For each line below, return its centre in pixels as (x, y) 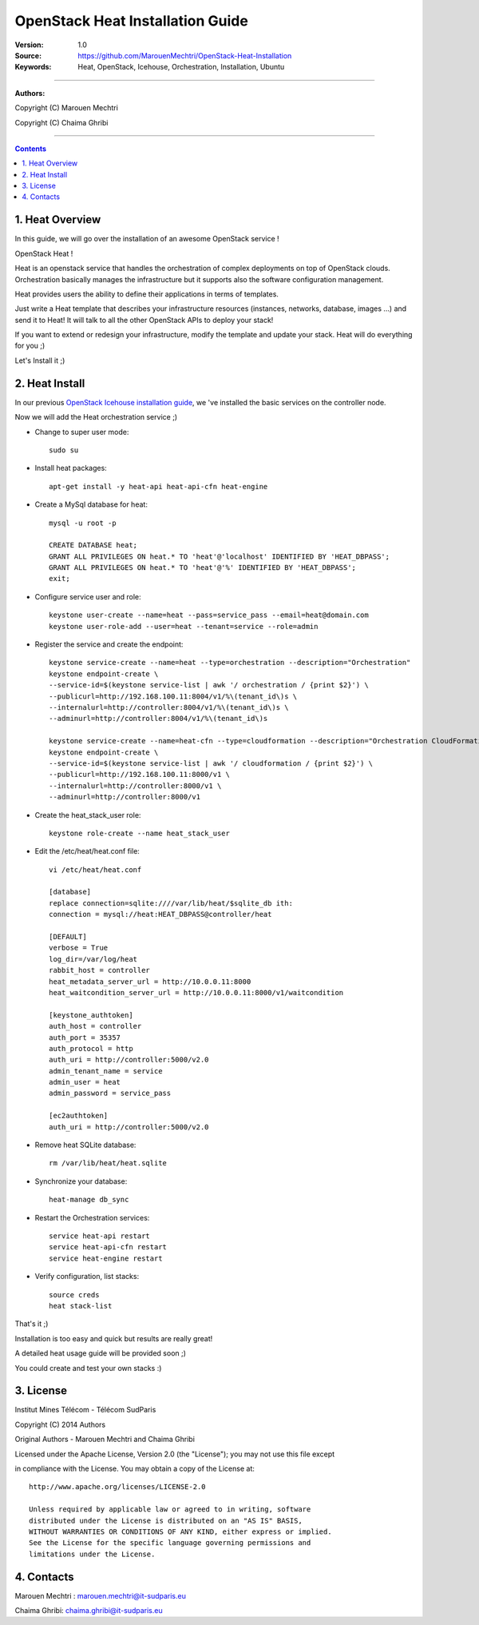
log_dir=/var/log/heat (93, 959)
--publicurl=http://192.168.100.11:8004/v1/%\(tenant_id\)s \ (173, 696)
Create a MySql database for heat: (91, 504)
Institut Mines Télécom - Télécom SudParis (85, 1410)
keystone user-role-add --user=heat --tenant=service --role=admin (184, 626)
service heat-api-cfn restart (108, 1247)
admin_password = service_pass (110, 1093)
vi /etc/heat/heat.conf (95, 870)
